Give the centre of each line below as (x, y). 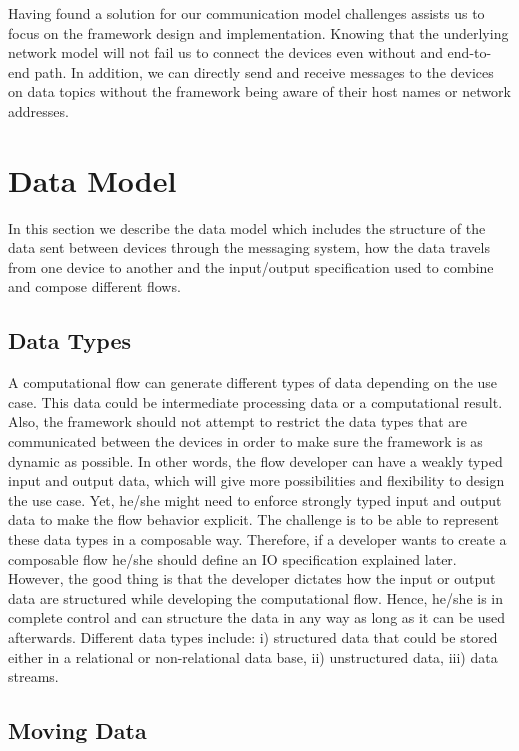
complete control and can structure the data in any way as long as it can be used (256, 617)
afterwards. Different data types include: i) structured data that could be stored (253, 636)
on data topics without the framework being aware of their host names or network (259, 91)
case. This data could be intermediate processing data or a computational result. (255, 401)
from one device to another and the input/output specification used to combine (251, 266)
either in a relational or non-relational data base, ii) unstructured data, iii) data (253, 656)
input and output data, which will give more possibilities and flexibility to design (256, 480)
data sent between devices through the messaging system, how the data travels (249, 247)
